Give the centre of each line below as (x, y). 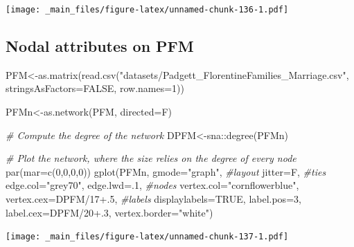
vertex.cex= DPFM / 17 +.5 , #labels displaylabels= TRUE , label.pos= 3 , (153, 199)
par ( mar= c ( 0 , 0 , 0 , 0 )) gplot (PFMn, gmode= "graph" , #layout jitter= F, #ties (166, 171)
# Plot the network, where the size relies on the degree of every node (151, 158)
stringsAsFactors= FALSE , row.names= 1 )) (95, 88)
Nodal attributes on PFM (100, 46)
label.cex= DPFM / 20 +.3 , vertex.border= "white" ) (109, 212)
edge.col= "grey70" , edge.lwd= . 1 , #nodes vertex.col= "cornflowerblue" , (152, 185)
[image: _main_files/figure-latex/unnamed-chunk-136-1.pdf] (147, 10)
